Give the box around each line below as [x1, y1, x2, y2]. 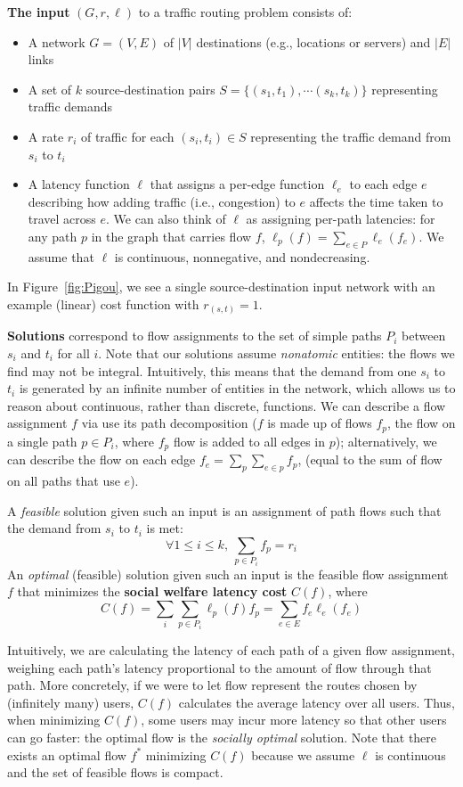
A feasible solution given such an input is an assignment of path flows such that [7, 501, 442, 520]
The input [7, 3, 70, 20]
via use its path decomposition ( [81, 414, 257, 432]
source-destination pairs [85, 79, 215, 98]
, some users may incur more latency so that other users [141, 710, 447, 729]
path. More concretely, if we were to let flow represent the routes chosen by [7, 676, 418, 694]
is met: [146, 519, 183, 537]
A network [28, 32, 85, 51]
